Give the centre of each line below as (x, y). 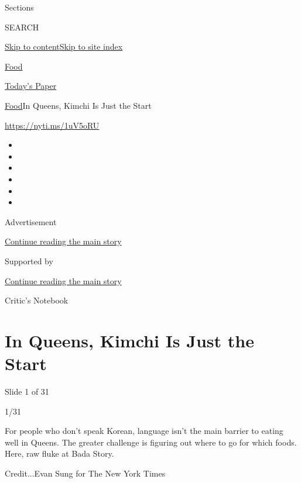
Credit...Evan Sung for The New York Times (85, 473)
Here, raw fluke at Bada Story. (59, 453)
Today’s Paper (31, 86)
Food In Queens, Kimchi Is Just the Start (78, 105)
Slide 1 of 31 (27, 391)
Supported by (29, 261)
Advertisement (31, 221)
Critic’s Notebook (37, 300)
